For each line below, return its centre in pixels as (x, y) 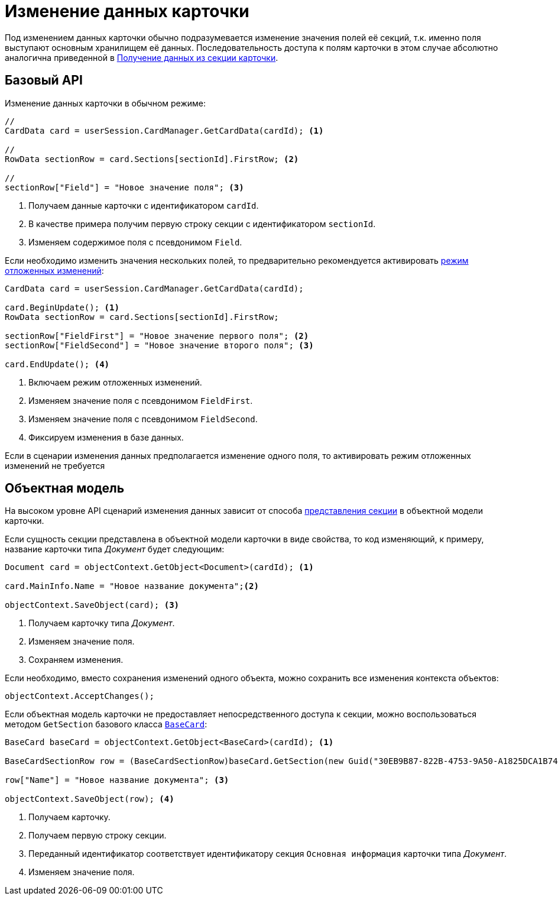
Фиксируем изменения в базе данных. (106, 437)
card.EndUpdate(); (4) (57, 364)
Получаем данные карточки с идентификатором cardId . (144, 205)
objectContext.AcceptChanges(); (80, 696)
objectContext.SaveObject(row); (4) (90, 799)
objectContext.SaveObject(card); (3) (92, 605)
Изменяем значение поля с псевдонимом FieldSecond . (143, 419)
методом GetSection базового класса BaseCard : (106, 724)
